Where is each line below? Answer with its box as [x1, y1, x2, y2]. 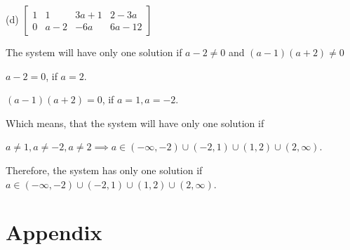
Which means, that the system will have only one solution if [6, 115, 264, 130]
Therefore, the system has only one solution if [6, 162, 203, 177]
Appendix [6, 218, 102, 246]
